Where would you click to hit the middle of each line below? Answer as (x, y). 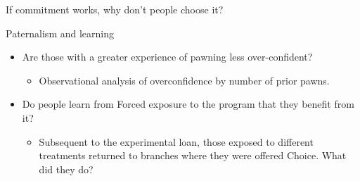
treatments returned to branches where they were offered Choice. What (193, 155)
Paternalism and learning (60, 33)
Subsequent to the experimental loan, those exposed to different (176, 141)
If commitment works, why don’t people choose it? (115, 9)
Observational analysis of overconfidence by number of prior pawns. (184, 80)
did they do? (66, 169)
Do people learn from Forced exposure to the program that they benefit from (188, 104)
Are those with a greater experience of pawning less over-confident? (167, 57)
